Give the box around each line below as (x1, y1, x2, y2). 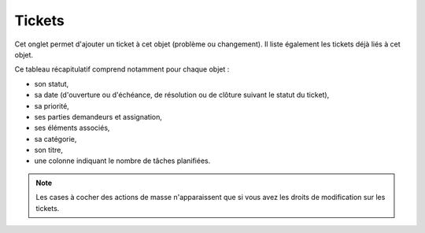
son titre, (34, 146, 63, 155)
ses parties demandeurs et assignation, (34, 112, 163, 121)
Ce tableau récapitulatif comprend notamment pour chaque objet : (14, 65, 230, 74)
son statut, (34, 79, 69, 88)
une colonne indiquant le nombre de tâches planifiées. (34, 156, 211, 165)
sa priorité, (34, 101, 70, 110)
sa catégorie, (34, 134, 77, 143)
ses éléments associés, (34, 123, 110, 133)
